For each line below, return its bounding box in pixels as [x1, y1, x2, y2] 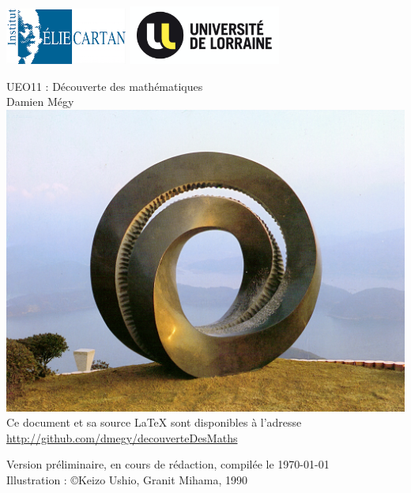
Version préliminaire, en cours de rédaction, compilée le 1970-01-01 [6, 456, 330, 472]
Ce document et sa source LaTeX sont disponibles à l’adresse [6, 414, 302, 431]
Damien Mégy [6, 93, 74, 110]
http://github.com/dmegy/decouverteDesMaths [6, 429, 238, 446]
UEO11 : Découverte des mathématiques [6, 77, 203, 94]
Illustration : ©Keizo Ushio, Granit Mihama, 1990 [6, 472, 248, 488]
